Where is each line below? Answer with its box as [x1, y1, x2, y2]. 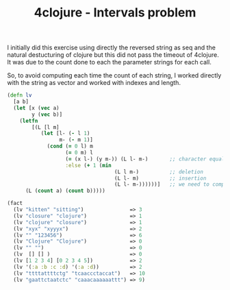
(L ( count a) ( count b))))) [25, 187, 106, 195]
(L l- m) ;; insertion [114, 175, 207, 182]
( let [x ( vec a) [13, 104, 60, 111]
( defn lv [7, 92, 32, 99]
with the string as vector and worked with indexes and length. [7, 79, 181, 87]
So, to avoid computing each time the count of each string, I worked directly [7, 71, 222, 80]
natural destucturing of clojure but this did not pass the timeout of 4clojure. [7, 51, 219, 59]
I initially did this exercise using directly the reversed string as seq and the [7, 43, 216, 52]
